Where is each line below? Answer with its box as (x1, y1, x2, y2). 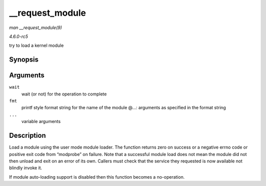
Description (9, 131, 46, 140)
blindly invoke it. (9, 165, 42, 171)
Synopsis (9, 56, 39, 64)
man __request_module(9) (9, 25, 63, 31)
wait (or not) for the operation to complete (21, 91, 107, 97)
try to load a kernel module (9, 42, 64, 49)
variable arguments (21, 119, 61, 124)
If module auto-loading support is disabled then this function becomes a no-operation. (9, 174, 185, 180)
